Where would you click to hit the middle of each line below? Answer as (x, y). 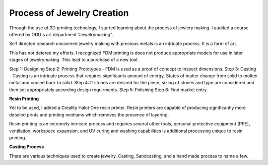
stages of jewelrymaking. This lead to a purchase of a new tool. (74, 60)
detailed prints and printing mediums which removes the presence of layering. (89, 114)
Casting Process (27, 147)
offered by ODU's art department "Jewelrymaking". (61, 34)
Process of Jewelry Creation (69, 13)
